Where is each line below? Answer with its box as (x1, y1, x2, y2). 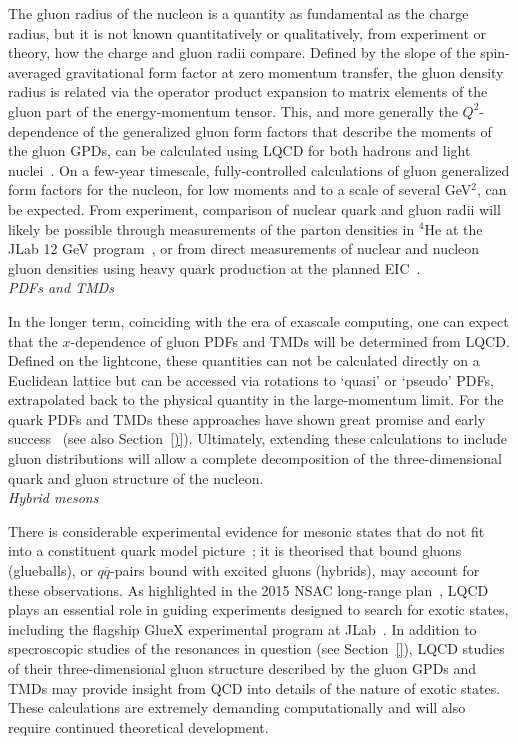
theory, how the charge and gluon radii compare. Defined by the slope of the (8, 42, 476, 63)
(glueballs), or (8, 560, 93, 581)
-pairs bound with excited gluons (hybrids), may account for (110, 560, 480, 581)
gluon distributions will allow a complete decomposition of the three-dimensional (8, 448, 502, 469)
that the (8, 330, 58, 351)
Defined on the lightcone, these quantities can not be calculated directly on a (8, 350, 480, 371)
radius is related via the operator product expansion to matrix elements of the (8, 81, 488, 102)
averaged (8, 61, 62, 82)
